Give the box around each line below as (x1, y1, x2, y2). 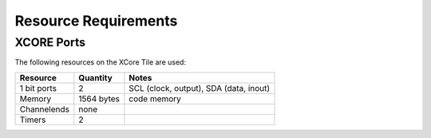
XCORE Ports (14, 35, 85, 49)
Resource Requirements (14, 12, 178, 30)
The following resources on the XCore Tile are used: (14, 57, 187, 67)
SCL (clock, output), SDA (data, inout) (129, 82, 271, 93)
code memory (129, 93, 181, 104)
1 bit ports (19, 82, 57, 93)
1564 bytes (78, 93, 120, 104)
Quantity (78, 72, 113, 83)
